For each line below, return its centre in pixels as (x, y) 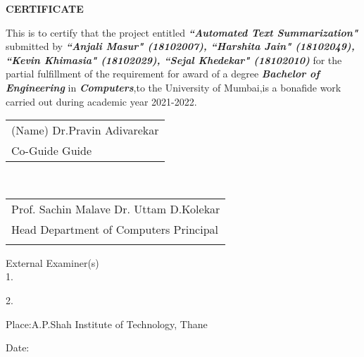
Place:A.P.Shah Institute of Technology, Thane (107, 324)
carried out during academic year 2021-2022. (101, 101)
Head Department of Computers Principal (115, 229)
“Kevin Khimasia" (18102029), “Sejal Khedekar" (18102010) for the (174, 60)
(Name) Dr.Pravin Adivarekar (85, 130)
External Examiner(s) (52, 262)
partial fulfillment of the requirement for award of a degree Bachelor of (163, 74)
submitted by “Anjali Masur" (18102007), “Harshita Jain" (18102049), (180, 46)
